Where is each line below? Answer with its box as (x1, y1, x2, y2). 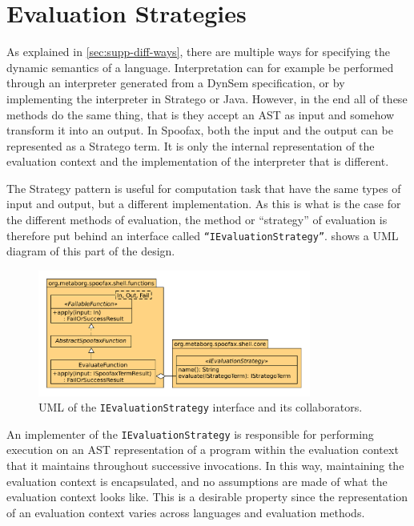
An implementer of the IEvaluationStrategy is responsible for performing (6, 425, 374, 442)
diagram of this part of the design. (6, 243, 175, 259)
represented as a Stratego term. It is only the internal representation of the (6, 137, 375, 154)
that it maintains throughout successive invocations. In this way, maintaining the (6, 457, 404, 474)
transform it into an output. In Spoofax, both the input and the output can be (6, 122, 393, 139)
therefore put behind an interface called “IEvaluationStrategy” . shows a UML (6, 227, 399, 243)
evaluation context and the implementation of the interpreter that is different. (6, 153, 389, 170)
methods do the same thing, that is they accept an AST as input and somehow (6, 106, 395, 122)
